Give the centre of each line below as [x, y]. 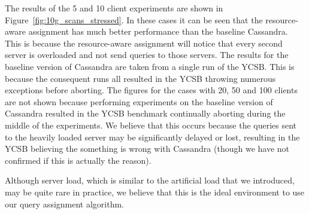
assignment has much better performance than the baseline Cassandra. [158, 31]
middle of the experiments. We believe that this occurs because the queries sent [151, 125]
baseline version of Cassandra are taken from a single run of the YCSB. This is [150, 66]
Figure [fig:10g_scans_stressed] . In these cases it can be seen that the [134, 19]
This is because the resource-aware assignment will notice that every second [144, 43]
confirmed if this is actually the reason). [78, 160]
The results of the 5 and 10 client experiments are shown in [114, 8]
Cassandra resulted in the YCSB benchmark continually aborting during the [145, 113]
